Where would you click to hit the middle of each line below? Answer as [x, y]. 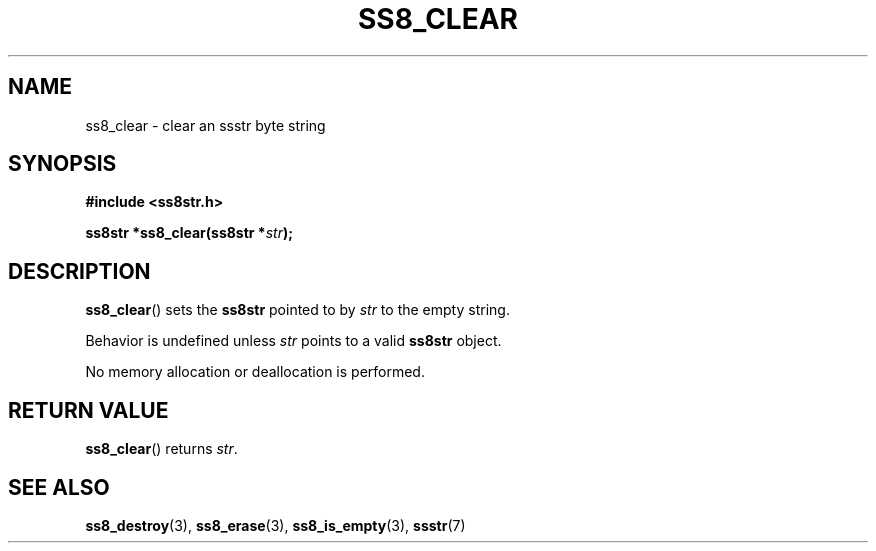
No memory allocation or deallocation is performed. [255, 372]
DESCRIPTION [79, 271]
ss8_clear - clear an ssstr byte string [205, 125]
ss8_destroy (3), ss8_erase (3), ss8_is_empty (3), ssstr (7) [275, 525]
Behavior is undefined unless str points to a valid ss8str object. [293, 341]
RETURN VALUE [88, 410]
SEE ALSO [59, 487]
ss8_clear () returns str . [161, 449]
